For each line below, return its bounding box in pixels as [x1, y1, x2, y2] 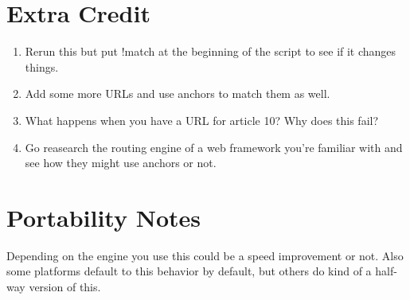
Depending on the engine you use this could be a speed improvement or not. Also [6, 247, 404, 263]
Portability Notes [6, 201, 201, 233]
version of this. [29, 279, 101, 294]
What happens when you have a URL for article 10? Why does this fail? [25, 111, 379, 128]
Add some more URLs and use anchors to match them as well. [25, 85, 330, 102]
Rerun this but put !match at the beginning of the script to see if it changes [25, 43, 396, 60]
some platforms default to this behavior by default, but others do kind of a [6, 263, 372, 279]
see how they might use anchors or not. [25, 154, 217, 171]
